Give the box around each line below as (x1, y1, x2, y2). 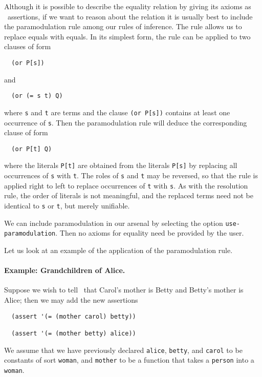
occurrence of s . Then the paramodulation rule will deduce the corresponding (4, 117, 247, 128)
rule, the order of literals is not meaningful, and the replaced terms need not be (4, 190, 253, 201)
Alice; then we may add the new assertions (4, 294, 138, 305)
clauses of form (4, 41, 51, 52)
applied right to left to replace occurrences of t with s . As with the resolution (4, 180, 248, 191)
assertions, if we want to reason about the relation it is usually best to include (7, 11, 253, 22)
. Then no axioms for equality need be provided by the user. (55, 227, 244, 238)
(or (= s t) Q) (11, 92, 63, 100)
